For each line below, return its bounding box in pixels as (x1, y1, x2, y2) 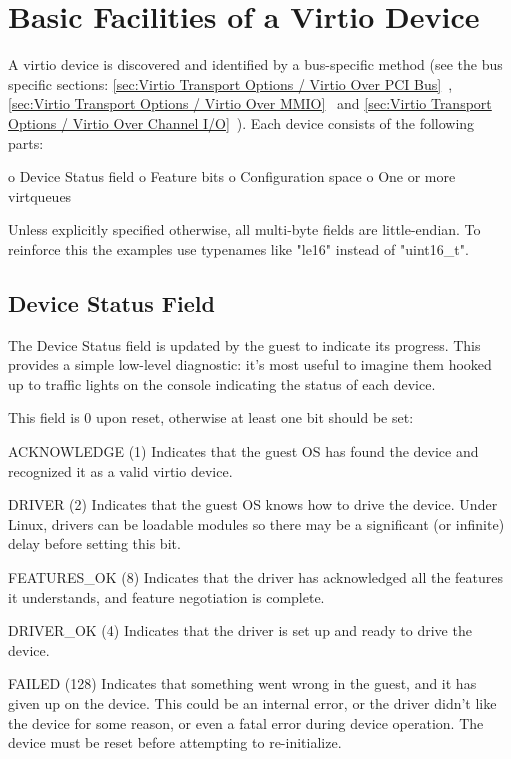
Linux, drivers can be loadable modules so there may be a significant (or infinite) (8, 513, 505, 534)
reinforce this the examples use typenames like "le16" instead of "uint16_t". (8, 238, 469, 259)
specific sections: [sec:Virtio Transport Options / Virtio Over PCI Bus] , (8, 73, 453, 94)
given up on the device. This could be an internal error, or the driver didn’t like (8, 692, 497, 713)
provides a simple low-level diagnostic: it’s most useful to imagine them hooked (8, 354, 492, 375)
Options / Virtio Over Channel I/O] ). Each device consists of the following (8, 112, 475, 133)
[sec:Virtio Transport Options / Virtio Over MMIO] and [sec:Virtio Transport (8, 93, 492, 114)
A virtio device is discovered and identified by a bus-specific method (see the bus (8, 54, 503, 75)
